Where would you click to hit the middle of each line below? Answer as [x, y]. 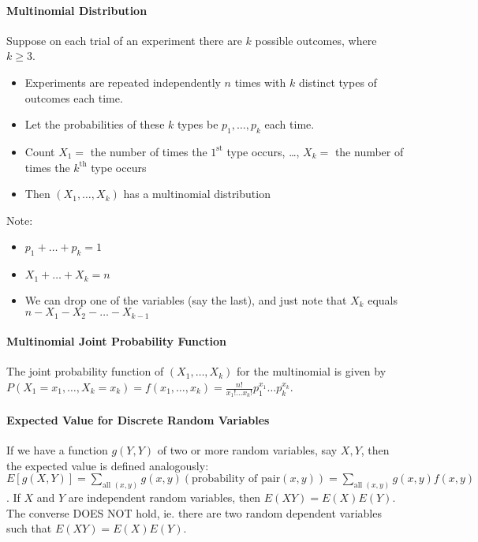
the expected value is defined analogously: [108, 465]
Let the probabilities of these [95, 124]
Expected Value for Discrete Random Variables [138, 419]
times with [260, 82]
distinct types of [338, 82]
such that [29, 528]
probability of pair [236, 479]
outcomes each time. [74, 97]
